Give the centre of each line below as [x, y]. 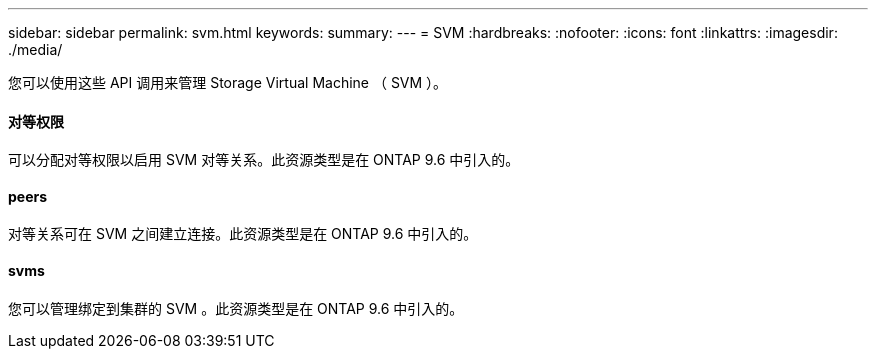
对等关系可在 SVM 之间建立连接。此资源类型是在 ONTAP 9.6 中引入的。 [243, 234]
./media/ [35, 49]
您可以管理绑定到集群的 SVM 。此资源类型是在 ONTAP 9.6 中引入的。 [236, 308]
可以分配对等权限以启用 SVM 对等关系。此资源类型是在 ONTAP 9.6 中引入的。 [264, 160]
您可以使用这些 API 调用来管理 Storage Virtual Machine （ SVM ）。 [228, 82]
